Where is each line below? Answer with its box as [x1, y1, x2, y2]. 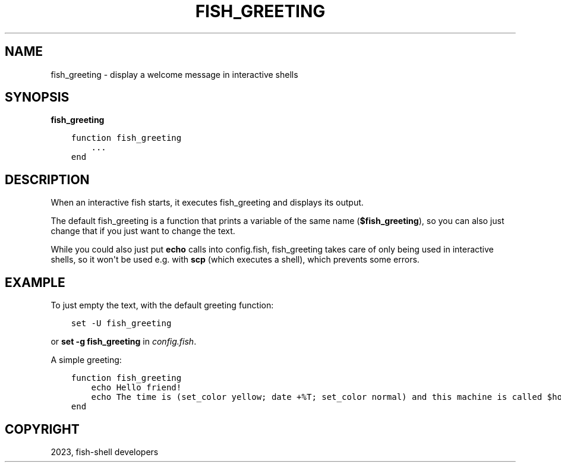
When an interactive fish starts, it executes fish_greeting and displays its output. [51, 197, 364, 208]
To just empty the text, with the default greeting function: [51, 300, 274, 311]
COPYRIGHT [5, 421, 80, 437]
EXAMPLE [5, 274, 65, 290]
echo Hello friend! [91, 383, 182, 393]
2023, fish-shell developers [51, 446, 159, 457]
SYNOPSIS [5, 90, 70, 105]
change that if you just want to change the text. [51, 226, 235, 236]
